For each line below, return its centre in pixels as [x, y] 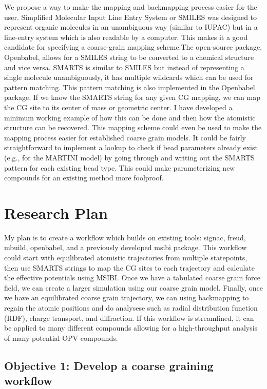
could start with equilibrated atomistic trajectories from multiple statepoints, [126, 257]
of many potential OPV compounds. [61, 337]
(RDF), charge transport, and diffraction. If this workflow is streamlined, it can [129, 318]
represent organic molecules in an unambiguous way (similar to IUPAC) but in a [131, 27]
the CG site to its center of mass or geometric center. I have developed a [118, 107]
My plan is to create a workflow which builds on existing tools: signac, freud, [125, 237]
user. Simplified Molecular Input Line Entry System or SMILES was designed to [131, 17]
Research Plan [56, 212]
